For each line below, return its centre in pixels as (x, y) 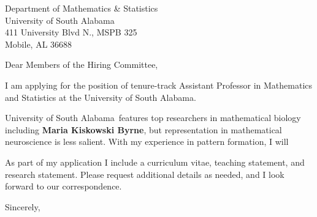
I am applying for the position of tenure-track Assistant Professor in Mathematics (159, 85)
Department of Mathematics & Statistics (82, 8)
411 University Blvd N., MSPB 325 (71, 32)
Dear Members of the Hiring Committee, (82, 64)
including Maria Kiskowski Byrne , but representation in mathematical (143, 129)
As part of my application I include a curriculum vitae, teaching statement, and (155, 162)
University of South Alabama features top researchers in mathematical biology (153, 118)
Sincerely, (23, 206)
